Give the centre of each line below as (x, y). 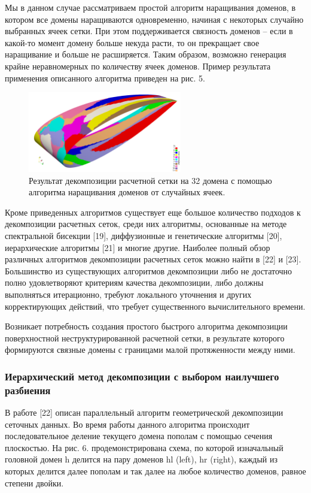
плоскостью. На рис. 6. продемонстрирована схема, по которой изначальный (144, 447)
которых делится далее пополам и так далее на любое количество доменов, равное (155, 471)
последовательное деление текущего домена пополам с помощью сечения (139, 436)
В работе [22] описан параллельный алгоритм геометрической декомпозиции (144, 412)
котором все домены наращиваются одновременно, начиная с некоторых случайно (154, 19)
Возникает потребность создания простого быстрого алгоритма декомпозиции (146, 326)
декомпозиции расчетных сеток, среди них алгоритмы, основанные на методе (146, 224)
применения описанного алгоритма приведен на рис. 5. (105, 78)
